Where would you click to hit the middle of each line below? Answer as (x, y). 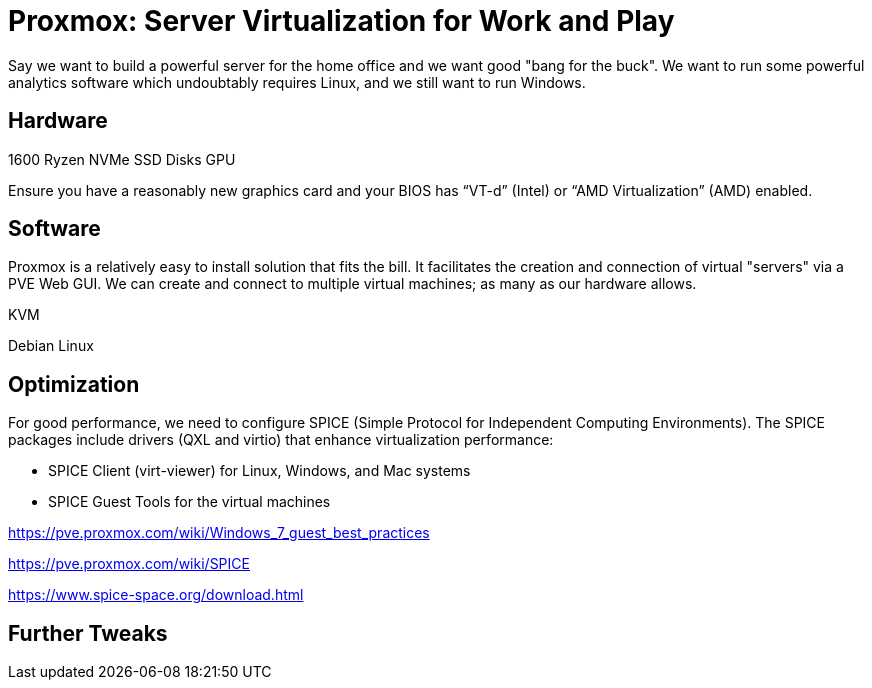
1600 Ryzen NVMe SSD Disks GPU (122, 159)
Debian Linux (51, 346)
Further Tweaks (88, 633)
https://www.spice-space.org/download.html (156, 595)
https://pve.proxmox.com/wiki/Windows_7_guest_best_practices (219, 533)
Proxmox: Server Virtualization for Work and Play (341, 21)
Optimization (74, 384)
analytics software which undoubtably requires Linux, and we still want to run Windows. (297, 82)
